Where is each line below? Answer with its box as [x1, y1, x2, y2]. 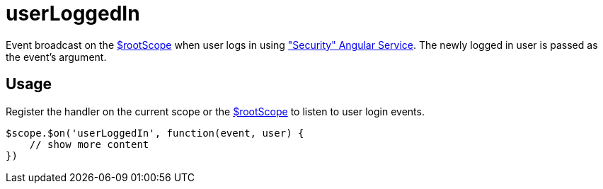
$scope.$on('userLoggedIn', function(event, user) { [6, 127, 304, 139]
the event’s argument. [6, 50, 107, 63]
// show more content [29, 138, 149, 150]
